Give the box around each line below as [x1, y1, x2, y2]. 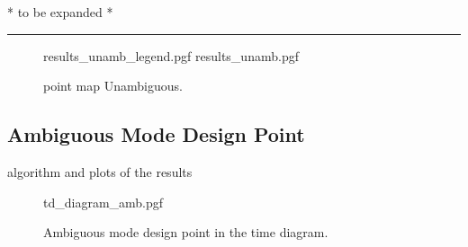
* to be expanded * [7, 3, 113, 21]
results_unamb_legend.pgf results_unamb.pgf [43, 46, 299, 65]
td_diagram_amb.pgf [43, 192, 164, 211]
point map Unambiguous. [43, 76, 183, 95]
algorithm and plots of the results [7, 162, 193, 181]
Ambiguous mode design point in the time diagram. [43, 223, 328, 242]
